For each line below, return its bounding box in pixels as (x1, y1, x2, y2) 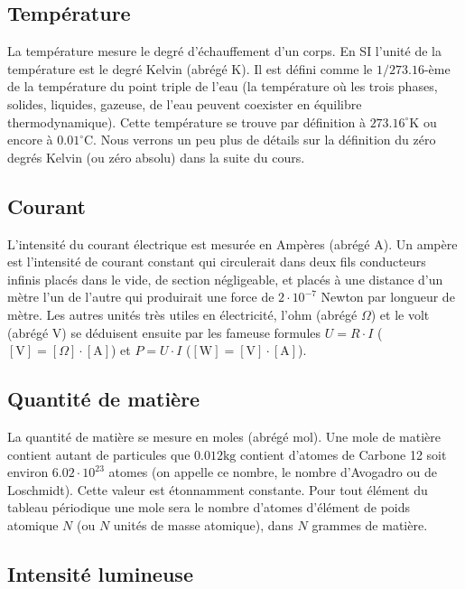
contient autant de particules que (7, 444, 191, 463)
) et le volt (370, 304, 430, 323)
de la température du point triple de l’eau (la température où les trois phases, (7, 77, 438, 96)
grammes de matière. (312, 515, 428, 534)
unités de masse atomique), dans (113, 515, 293, 534)
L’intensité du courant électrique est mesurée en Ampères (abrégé (7, 234, 370, 253)
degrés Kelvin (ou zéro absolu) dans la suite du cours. (7, 147, 305, 166)
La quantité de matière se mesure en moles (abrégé (7, 426, 289, 445)
